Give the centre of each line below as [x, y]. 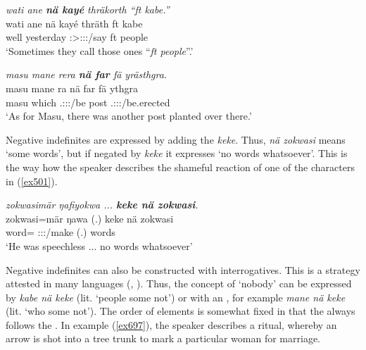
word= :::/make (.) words [61, 232]
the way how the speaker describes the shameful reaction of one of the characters [180, 167]
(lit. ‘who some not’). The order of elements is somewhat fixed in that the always [181, 311]
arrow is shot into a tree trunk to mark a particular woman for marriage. [163, 338]
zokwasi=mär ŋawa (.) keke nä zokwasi [90, 218]
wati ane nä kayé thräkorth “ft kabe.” [88, 9]
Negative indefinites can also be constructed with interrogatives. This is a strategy [183, 269]
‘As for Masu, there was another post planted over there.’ [129, 116]
